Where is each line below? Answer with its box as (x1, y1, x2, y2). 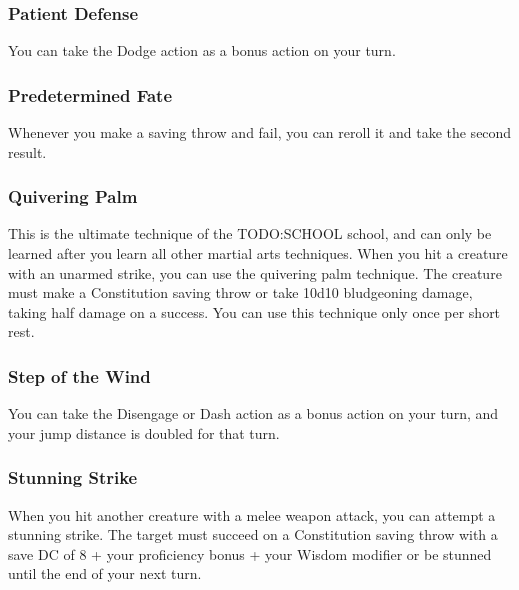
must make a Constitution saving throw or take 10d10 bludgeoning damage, (8, 282, 473, 303)
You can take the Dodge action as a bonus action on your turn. (8, 40, 396, 61)
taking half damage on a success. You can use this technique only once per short (8, 301, 501, 322)
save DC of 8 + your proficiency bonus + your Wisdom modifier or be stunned (8, 543, 492, 564)
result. (8, 141, 47, 162)
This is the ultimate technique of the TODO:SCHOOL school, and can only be (8, 223, 492, 244)
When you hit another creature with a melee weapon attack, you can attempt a (8, 504, 496, 525)
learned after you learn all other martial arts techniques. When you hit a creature (8, 243, 508, 264)
